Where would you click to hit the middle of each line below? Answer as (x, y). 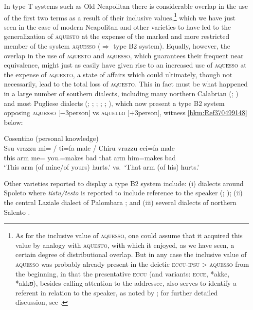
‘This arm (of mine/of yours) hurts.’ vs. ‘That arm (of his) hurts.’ (102, 167)
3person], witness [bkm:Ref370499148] (191, 112)
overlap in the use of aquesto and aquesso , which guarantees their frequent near (124, 55)
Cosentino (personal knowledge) (51, 138)
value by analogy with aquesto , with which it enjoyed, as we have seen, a (125, 245)
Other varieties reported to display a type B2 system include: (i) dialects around (124, 183)
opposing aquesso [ (32, 112)
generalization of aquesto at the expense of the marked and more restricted (117, 36)
